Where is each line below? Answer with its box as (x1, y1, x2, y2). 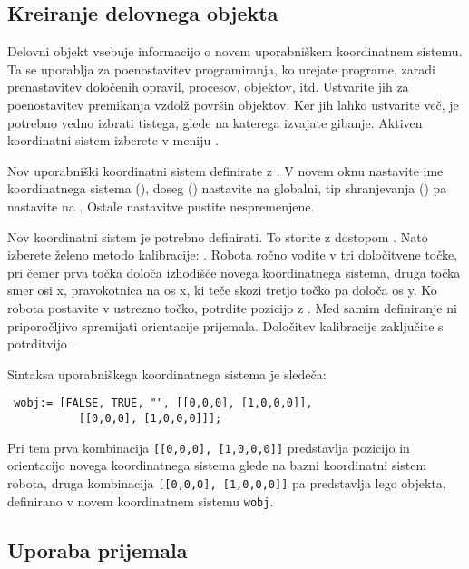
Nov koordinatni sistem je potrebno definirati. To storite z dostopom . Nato (7, 227, 428, 246)
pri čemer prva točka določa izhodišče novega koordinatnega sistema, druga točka (7, 262, 461, 281)
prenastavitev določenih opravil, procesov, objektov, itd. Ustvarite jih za (7, 77, 409, 96)
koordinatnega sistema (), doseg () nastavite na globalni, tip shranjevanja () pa (7, 179, 447, 198)
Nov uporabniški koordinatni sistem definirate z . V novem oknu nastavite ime (7, 161, 444, 180)
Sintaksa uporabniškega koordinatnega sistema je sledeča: (7, 364, 327, 383)
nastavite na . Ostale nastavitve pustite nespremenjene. (7, 196, 315, 215)
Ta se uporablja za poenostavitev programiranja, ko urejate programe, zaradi (7, 59, 435, 78)
